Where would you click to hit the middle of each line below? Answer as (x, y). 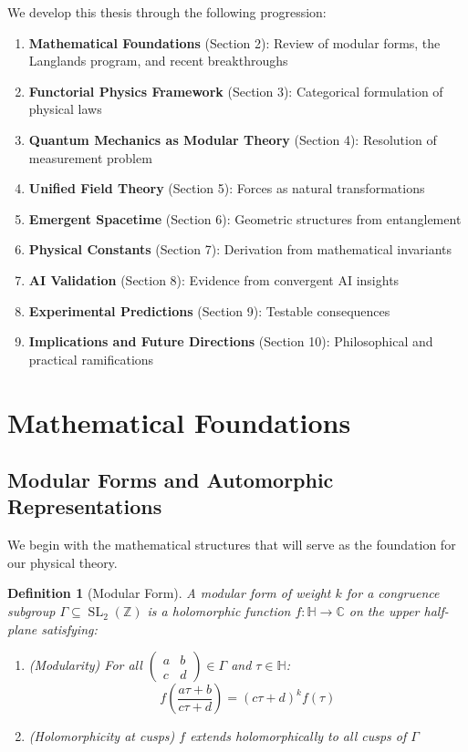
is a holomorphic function (219, 611)
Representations (85, 506)
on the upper (384, 611)
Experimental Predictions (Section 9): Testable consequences (209, 310)
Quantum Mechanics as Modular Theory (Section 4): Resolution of (233, 139)
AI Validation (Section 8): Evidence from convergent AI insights (214, 279)
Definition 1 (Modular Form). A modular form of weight (169, 593)
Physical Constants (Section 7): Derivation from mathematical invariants (240, 249)
